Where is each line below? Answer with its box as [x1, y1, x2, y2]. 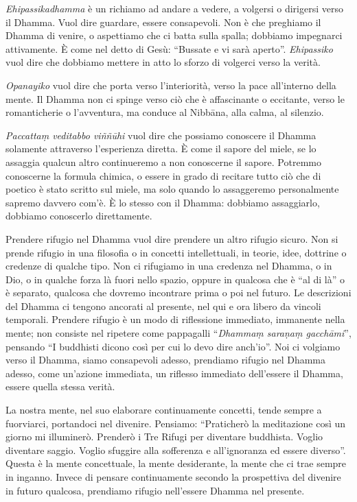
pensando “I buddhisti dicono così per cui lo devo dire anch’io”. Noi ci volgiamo [5, 339, 341, 353]
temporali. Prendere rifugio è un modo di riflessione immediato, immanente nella [5, 312, 345, 326]
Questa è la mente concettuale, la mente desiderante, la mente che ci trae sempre [5, 456, 347, 470]
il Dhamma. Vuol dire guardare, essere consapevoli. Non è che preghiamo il [5, 14, 321, 29]
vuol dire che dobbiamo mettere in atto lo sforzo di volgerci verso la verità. [5, 55, 321, 69]
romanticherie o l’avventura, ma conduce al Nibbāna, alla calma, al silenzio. [5, 105, 324, 119]
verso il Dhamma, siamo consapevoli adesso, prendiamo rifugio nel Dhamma [5, 352, 325, 367]
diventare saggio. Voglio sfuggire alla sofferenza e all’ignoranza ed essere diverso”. [5, 442, 346, 457]
